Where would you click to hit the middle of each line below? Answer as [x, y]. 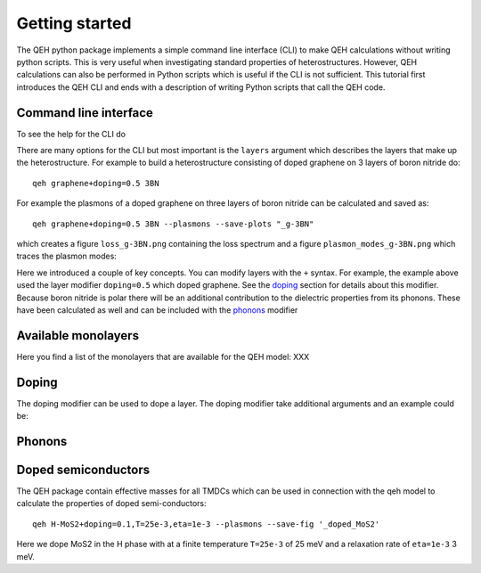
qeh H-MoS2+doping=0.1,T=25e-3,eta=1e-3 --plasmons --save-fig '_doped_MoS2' [206, 524]
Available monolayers [78, 336]
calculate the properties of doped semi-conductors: [111, 503]
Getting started [74, 23]
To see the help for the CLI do [71, 134]
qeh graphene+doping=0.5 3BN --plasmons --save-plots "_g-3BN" [173, 224]
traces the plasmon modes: [67, 256]
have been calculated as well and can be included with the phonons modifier [157, 310]
